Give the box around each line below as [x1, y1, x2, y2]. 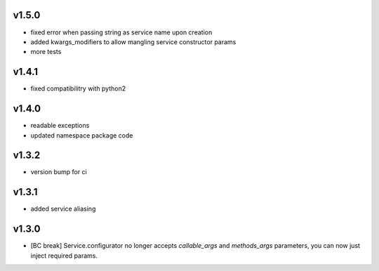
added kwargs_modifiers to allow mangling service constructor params [30, 37, 237, 46]
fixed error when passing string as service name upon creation [30, 28, 213, 37]
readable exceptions [30, 121, 90, 130]
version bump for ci [30, 168, 87, 176]
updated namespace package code [30, 131, 133, 140]
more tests [30, 48, 62, 56]
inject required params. [30, 251, 98, 260]
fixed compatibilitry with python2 [30, 84, 126, 93]
